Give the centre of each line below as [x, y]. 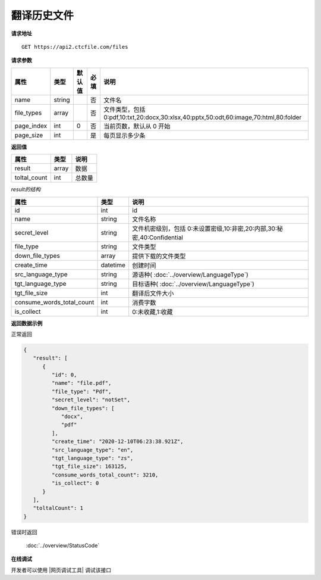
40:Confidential [162, 237]
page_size [29, 135]
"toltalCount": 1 [58, 508]
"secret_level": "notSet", [91, 400]
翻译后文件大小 [153, 293]
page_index [31, 126]
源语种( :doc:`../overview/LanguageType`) [190, 275]
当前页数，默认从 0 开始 [137, 126]
